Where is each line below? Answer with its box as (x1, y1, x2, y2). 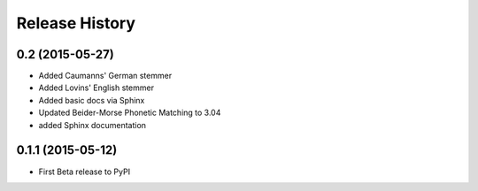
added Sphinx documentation (38, 119, 146, 130)
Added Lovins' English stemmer (38, 82, 155, 93)
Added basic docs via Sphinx (38, 95, 145, 105)
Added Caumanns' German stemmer (38, 71, 173, 81)
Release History (16, 13, 136, 33)
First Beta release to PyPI (38, 166, 131, 177)
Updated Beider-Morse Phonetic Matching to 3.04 (38, 107, 221, 118)
